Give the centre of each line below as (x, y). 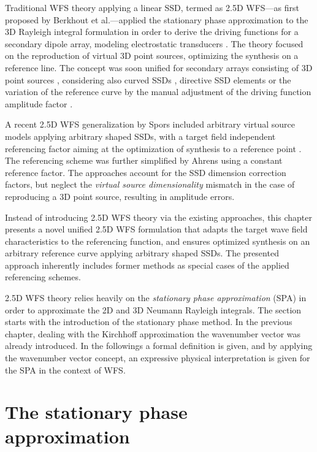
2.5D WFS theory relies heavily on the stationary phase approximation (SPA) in (156, 298)
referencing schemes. (43, 277)
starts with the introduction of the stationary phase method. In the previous (149, 322)
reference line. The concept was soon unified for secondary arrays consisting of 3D (159, 67)
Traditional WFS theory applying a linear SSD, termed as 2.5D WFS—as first (152, 7)
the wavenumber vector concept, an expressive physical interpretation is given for (158, 358)
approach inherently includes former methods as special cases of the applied (147, 265)
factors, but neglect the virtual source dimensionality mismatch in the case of (150, 184)
